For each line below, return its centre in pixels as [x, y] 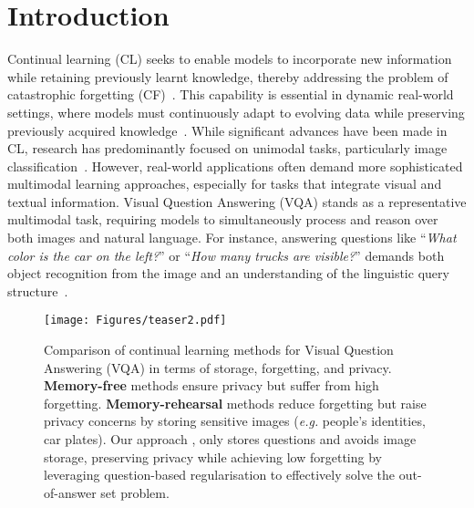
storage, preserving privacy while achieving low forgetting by [213, 456]
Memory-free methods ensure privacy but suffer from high [211, 385]
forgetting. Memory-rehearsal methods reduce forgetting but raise [235, 403]
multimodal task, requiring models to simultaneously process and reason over [223, 219]
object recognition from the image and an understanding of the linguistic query [228, 273]
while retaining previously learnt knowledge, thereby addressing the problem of [228, 76]
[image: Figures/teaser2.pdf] [135, 321]
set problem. [135, 492]
